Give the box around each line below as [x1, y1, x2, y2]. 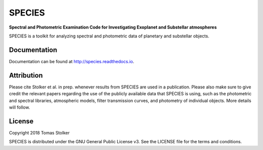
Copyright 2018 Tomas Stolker [9, 130, 70, 135]
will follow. [9, 104, 30, 110]
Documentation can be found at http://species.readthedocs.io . [9, 58, 134, 64]
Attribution [9, 71, 43, 80]
